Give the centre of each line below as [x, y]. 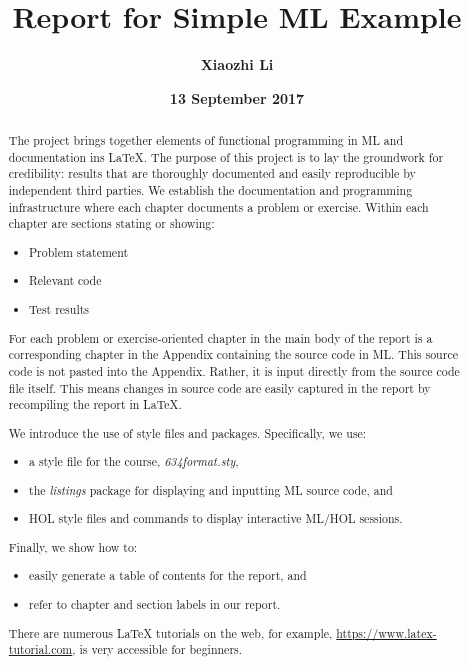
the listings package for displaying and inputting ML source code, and [211, 489]
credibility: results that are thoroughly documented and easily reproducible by [212, 173]
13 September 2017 [237, 97]
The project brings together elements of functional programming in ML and [205, 140]
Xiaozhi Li [237, 64]
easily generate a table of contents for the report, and [168, 575]
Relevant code [65, 280]
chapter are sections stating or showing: [111, 223]
